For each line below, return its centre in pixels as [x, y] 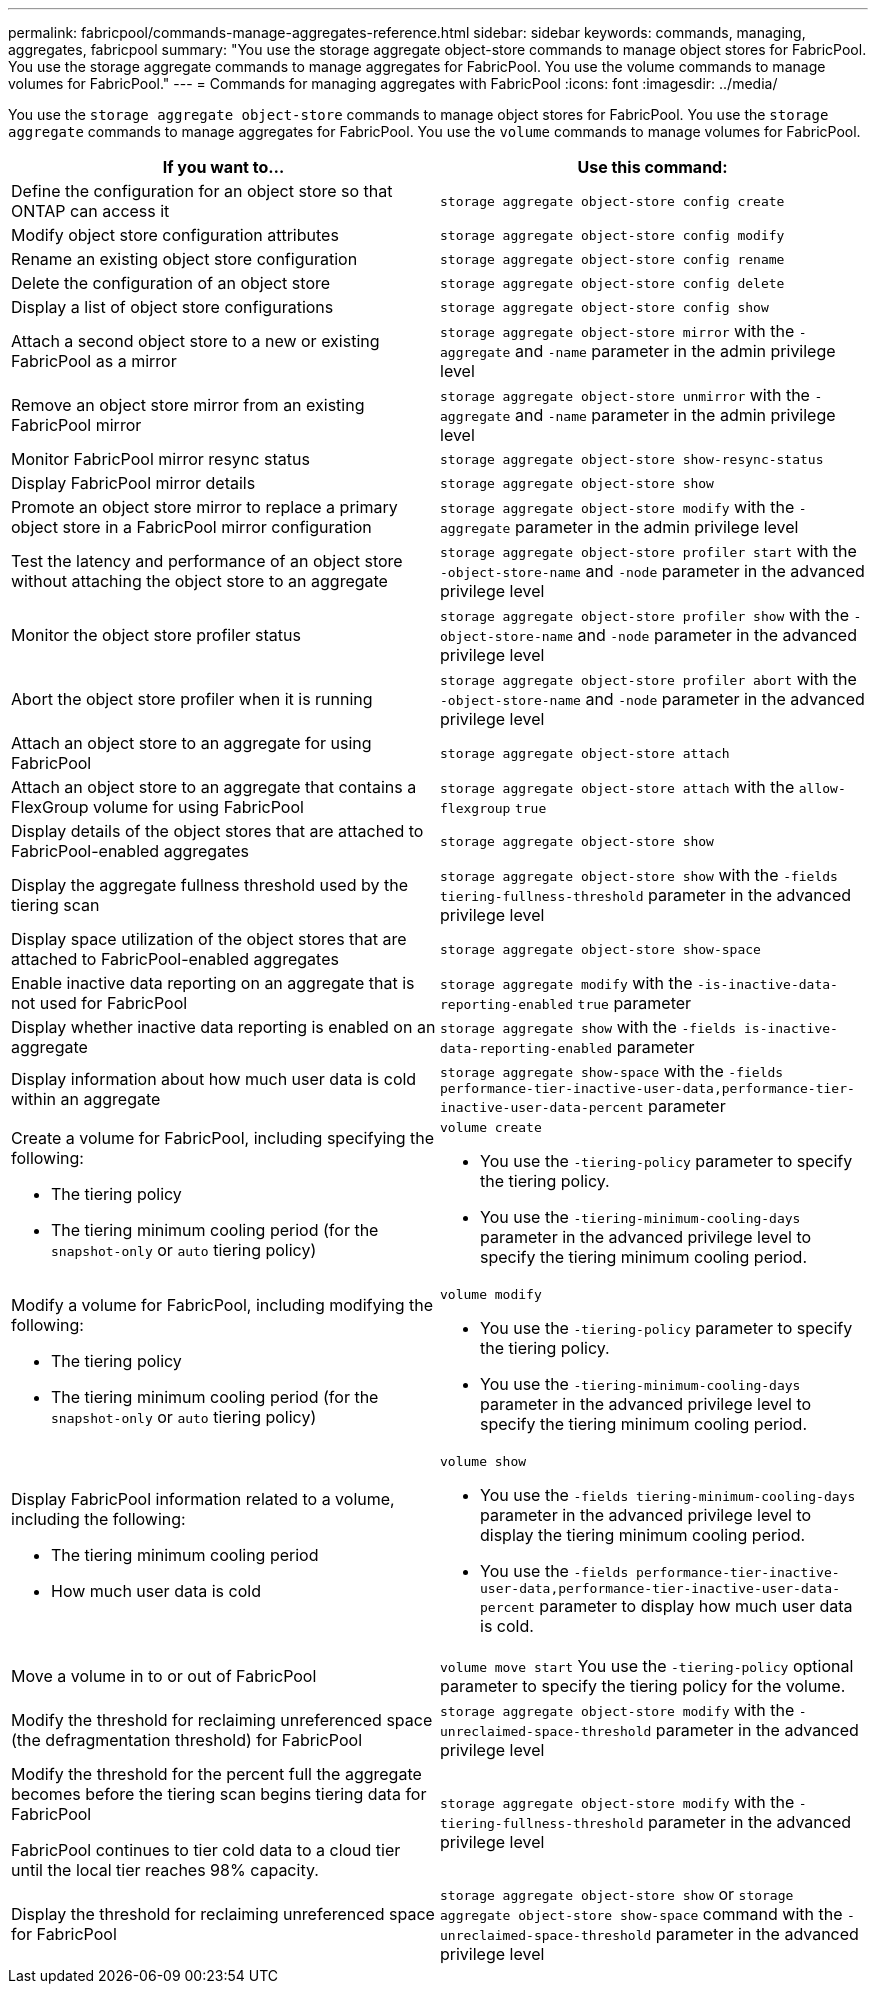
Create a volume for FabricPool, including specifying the [223, 1137]
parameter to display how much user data [696, 1606]
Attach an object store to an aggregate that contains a [214, 787]
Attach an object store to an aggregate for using [191, 743]
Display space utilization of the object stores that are [209, 939]
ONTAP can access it [90, 211]
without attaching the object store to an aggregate [199, 581]
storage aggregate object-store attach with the [617, 787]
